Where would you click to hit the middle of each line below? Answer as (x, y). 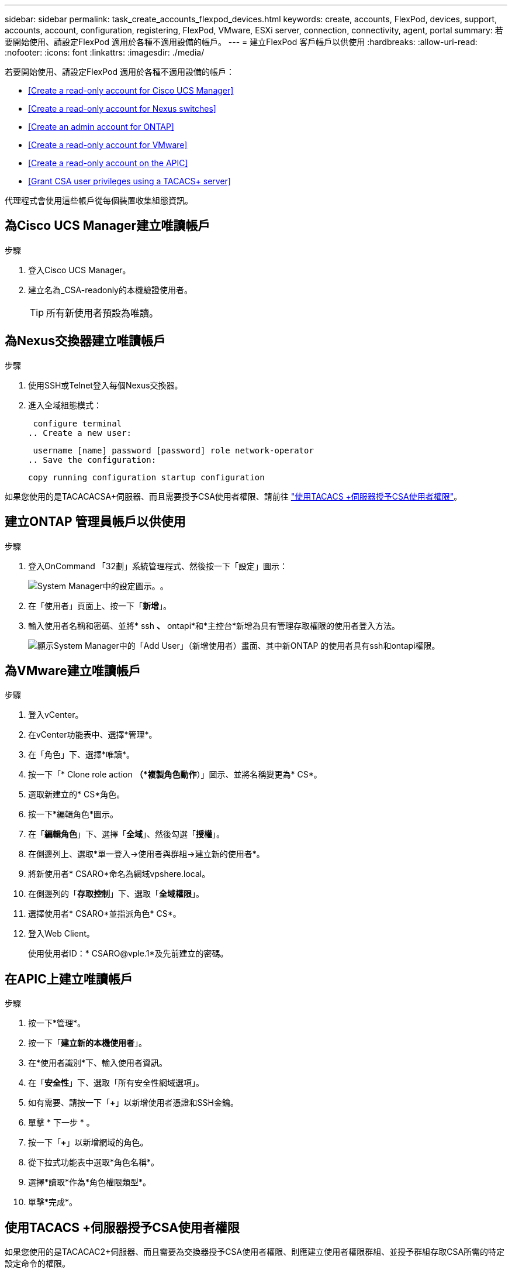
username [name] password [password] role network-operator (173, 450)
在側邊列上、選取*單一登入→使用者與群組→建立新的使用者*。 (146, 854)
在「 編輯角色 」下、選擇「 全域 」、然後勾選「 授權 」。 (126, 834)
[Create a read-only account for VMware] (108, 145)
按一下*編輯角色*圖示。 (73, 814)
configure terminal (77, 423)
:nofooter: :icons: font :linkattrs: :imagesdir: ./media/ (105, 52)
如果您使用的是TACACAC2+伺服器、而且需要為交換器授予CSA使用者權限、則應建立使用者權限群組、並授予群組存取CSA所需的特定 (255, 1252)
